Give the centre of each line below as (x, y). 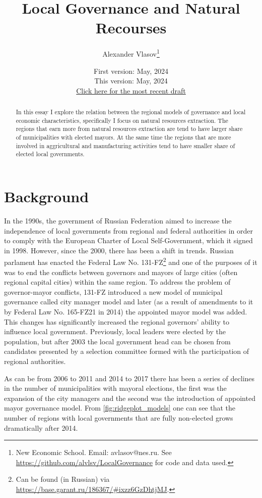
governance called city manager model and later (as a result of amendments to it (129, 302)
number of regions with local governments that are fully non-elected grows (119, 417)
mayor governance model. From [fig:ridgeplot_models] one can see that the (120, 408)
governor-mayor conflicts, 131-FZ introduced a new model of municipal (113, 291)
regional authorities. (35, 361)
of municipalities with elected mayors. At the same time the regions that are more (123, 137)
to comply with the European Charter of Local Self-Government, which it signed (128, 240)
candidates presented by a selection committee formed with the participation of (127, 351)
